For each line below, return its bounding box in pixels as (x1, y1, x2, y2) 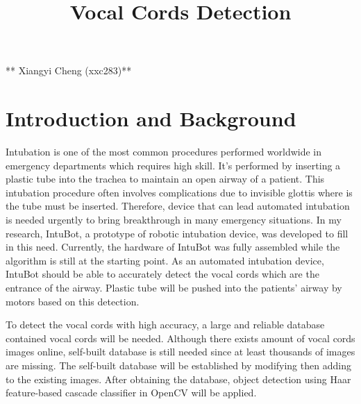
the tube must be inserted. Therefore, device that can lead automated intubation (6, 199, 350, 213)
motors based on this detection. (6, 294, 140, 308)
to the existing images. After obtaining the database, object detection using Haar (6, 371, 351, 386)
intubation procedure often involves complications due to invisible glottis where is (6, 185, 353, 199)
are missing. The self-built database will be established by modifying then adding (6, 358, 351, 372)
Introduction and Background (6, 104, 296, 133)
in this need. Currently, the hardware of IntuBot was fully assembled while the (6, 239, 340, 254)
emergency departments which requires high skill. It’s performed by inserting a (6, 158, 341, 172)
